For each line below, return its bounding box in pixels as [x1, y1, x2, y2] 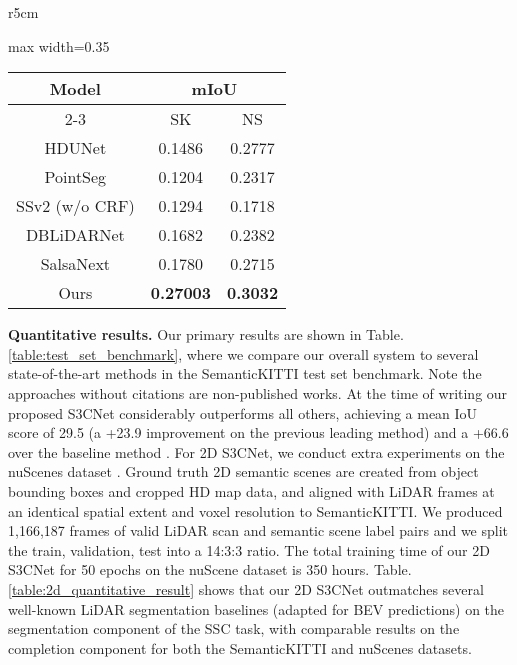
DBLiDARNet [25, 223, 125, 247]
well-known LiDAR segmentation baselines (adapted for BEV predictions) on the [8, 598, 505, 619]
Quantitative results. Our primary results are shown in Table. [8, 324, 404, 345]
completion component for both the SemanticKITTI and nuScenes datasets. [8, 637, 472, 658]
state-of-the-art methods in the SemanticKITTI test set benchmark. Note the [8, 363, 482, 384]
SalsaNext [40, 252, 111, 276]
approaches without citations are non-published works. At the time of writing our [8, 382, 508, 403]
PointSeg [44, 165, 107, 189]
